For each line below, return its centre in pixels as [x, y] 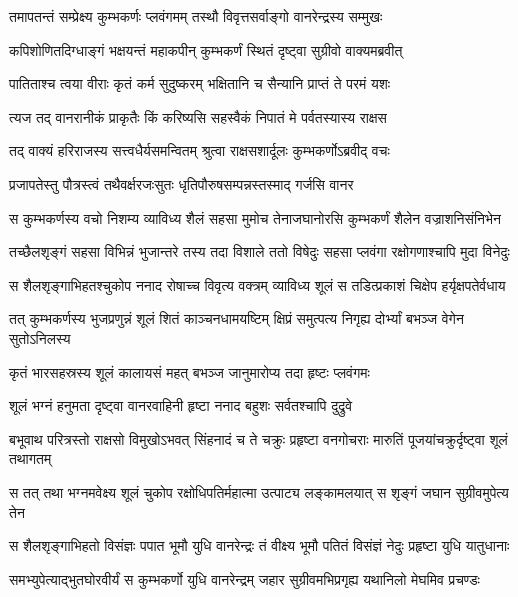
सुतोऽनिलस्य [40, 337]
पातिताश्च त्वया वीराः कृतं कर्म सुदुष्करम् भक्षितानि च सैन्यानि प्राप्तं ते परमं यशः [200, 83]
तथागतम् [30, 458]
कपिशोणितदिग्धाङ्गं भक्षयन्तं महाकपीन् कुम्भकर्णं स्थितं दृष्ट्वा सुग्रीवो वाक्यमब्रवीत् [206, 49]
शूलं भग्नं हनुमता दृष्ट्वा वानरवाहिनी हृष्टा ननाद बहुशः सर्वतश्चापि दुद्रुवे [181, 405]
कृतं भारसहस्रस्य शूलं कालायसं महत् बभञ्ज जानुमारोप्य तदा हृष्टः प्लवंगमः [189, 371]
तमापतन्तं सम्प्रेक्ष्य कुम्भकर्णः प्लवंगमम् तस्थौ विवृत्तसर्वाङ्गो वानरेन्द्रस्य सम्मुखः [196, 16]
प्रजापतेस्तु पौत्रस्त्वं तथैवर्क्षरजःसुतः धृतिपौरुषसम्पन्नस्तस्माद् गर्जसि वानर [181, 183]
